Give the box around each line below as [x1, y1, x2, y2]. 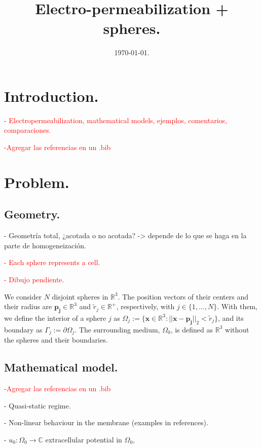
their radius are [4, 301, 52, 312]
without [225, 324, 249, 334]
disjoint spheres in [52, 291, 108, 302]
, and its [218, 312, 244, 323]
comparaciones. [4, 125, 51, 135]
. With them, [217, 301, 257, 312]
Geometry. [4, 206, 60, 222]
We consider [4, 291, 42, 302]
